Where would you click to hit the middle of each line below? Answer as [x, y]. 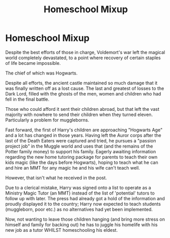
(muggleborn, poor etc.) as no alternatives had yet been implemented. [79, 209]
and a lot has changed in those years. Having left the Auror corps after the [83, 135]
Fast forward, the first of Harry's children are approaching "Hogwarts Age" [84, 130]
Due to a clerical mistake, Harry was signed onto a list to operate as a [78, 187]
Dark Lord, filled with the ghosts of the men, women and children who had [83, 93]
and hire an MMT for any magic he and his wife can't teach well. [73, 168]
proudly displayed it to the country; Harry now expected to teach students [83, 204]
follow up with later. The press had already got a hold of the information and [85, 198]
